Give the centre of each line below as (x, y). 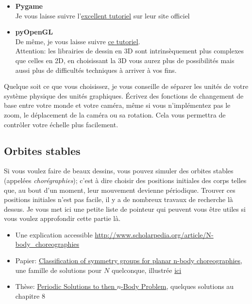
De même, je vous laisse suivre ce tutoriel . (78, 41)
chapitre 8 (30, 296)
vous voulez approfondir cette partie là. (62, 218)
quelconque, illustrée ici (146, 270)
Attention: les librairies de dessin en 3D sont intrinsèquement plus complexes (130, 51)
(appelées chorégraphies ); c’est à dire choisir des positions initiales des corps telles (125, 180)
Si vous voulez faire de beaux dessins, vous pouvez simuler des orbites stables (119, 171)
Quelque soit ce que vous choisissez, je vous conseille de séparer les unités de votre (126, 86)
